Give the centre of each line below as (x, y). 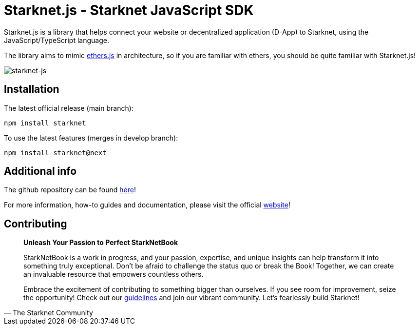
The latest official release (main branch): (69, 108)
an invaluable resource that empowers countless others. (114, 274)
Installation (32, 89)
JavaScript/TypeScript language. (57, 40)
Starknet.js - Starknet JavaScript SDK (129, 10)
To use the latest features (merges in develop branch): (91, 138)
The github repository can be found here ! (70, 190)
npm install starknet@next (55, 153)
